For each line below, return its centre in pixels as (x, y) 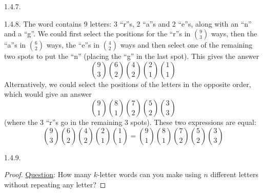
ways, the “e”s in (73, 45)
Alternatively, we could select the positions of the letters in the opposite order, (128, 84)
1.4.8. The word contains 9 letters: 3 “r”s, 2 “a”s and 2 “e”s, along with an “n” (128, 23)
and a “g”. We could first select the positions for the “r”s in (97, 34)
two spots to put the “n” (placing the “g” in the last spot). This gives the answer (132, 56)
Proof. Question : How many (48, 174)
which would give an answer (48, 94)
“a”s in (15, 45)
